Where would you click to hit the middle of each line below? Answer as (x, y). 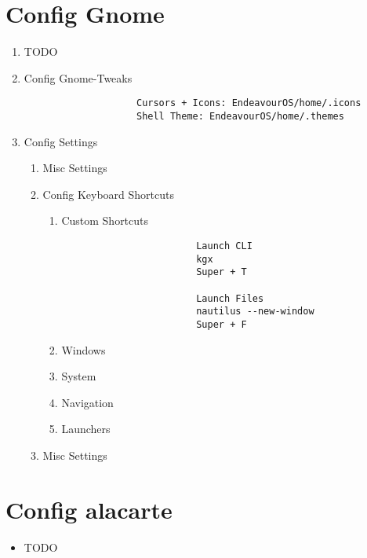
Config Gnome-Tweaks (78, 77)
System (79, 376)
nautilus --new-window (255, 312)
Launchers (86, 429)
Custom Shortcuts (105, 220)
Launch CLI (224, 246)
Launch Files (230, 298)
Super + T (222, 272)
